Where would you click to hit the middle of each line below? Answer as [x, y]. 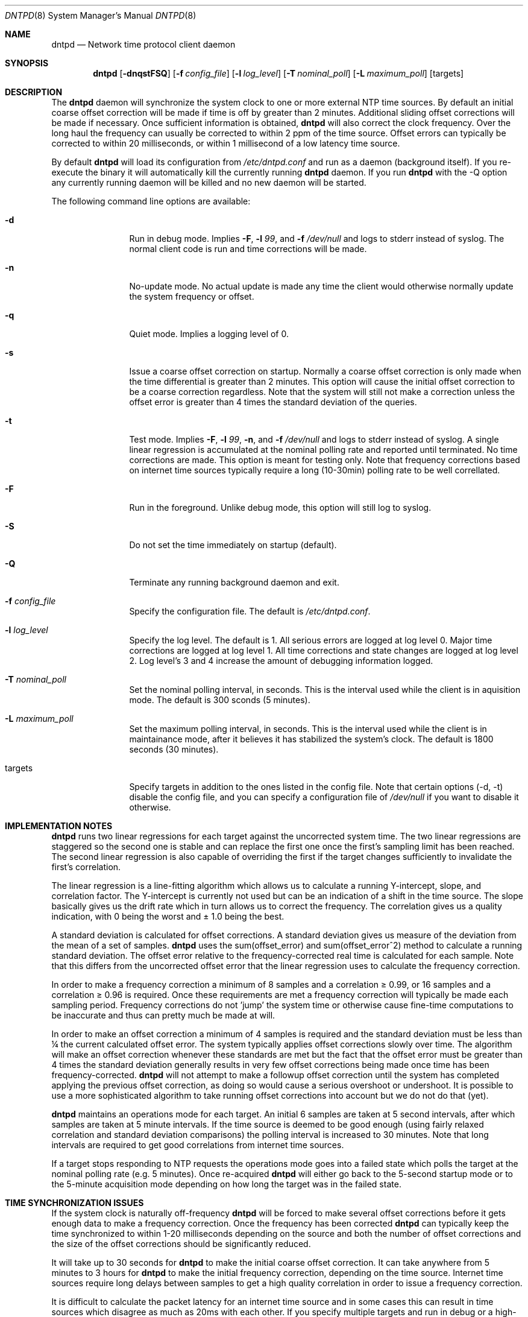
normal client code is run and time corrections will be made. [248, 249]
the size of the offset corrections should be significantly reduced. [181, 1244]
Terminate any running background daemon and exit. [234, 582]
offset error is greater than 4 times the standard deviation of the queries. [273, 402]
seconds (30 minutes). [174, 749]
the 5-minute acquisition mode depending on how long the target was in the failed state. [226, 1184]
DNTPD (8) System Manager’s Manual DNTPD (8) [101, 15]
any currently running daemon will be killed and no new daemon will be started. [209, 182]
